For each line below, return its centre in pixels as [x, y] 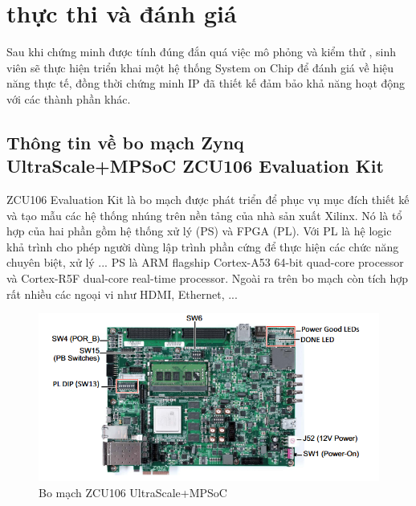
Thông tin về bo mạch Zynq [125, 142]
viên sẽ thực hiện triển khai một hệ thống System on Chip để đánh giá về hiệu [200, 67]
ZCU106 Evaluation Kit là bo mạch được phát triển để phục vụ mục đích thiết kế [208, 200]
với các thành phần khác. [69, 98]
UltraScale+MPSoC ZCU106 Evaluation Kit [195, 166]
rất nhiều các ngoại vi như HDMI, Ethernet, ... [122, 294]
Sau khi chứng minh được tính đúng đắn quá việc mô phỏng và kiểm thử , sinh [202, 52]
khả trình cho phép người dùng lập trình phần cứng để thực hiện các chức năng [203, 246]
